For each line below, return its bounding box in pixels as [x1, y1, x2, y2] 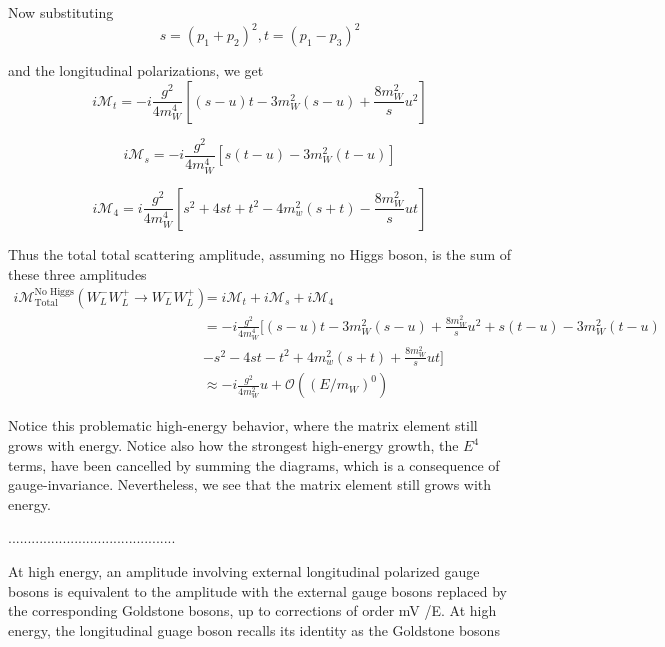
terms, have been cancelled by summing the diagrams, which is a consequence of [8, 454, 500, 475]
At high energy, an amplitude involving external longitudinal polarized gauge [8, 561, 480, 582]
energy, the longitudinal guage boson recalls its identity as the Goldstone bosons [8, 619, 500, 640]
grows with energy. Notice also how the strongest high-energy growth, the [8, 435, 459, 456]
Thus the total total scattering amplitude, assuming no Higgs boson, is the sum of [8, 243, 512, 264]
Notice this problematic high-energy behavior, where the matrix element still [8, 415, 478, 436]
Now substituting [8, 2, 114, 22]
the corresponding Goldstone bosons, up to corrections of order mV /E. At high [8, 600, 497, 621]
